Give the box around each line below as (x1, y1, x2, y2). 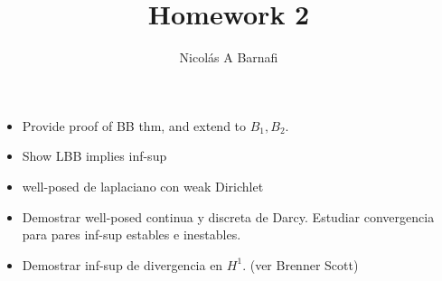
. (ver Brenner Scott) (242, 255, 359, 274)
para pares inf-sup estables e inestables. (22, 225, 241, 244)
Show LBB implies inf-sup (22, 146, 167, 165)
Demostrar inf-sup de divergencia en (22, 255, 223, 274)
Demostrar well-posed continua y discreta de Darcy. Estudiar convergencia (22, 207, 435, 226)
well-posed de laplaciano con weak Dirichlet (22, 176, 264, 195)
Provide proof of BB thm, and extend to (22, 116, 247, 135)
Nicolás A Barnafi (179, 48, 278, 67)
